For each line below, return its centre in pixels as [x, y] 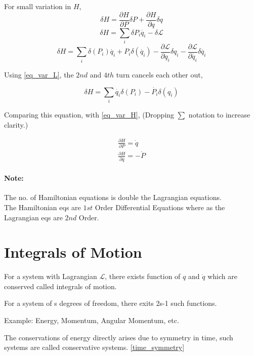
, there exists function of [143, 276]
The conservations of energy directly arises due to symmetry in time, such [119, 337]
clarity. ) [16, 124]
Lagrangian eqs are [33, 217]
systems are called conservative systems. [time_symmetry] [94, 347]
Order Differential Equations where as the [160, 207]
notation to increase [219, 114]
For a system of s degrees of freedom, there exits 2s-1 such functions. [111, 303]
